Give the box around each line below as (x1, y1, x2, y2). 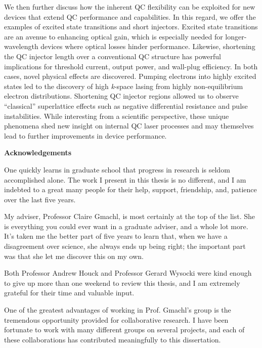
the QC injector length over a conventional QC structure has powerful (4, 51, 221, 61)
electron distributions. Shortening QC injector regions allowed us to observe (4, 91, 239, 101)
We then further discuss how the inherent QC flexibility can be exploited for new (4, 2, 255, 12)
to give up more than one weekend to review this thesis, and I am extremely (4, 277, 240, 288)
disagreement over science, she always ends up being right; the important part (4, 241, 246, 251)
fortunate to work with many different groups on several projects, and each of (4, 324, 245, 335)
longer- (225, 31, 247, 41)
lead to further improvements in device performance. (4, 130, 167, 141)
